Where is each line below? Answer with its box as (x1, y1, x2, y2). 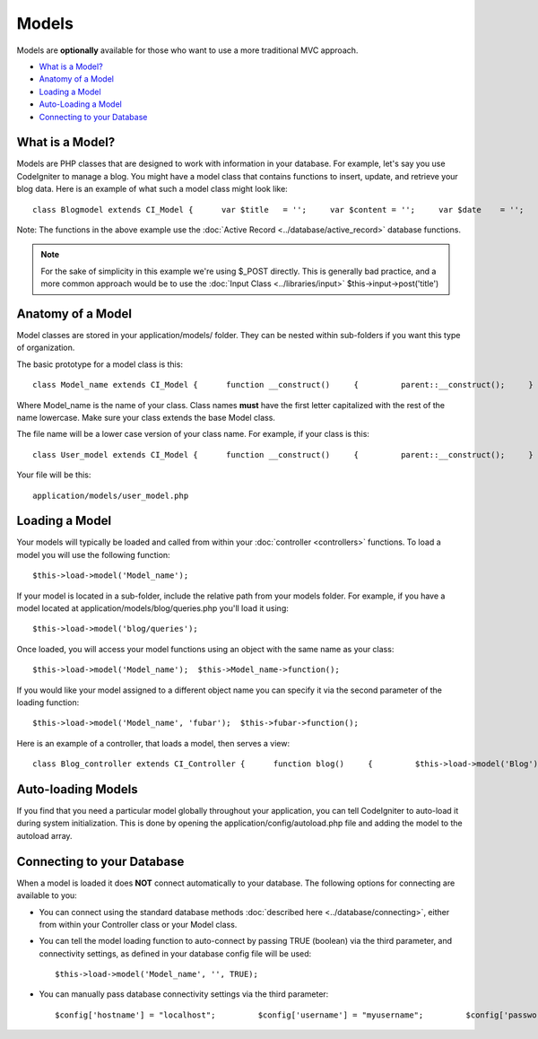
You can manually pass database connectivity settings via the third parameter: (39, 989, 329, 1000)
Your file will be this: (16, 469, 91, 480)
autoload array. (16, 830, 73, 841)
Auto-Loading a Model (39, 99, 123, 109)
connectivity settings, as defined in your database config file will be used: (39, 947, 312, 959)
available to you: (16, 890, 78, 901)
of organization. (16, 342, 75, 354)
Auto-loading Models (16, 781, 138, 797)
